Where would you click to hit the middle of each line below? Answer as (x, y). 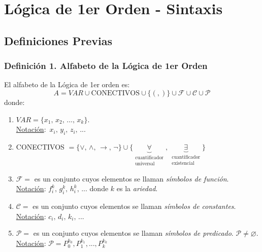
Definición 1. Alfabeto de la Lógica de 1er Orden (106, 66)
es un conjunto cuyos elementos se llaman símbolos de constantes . (134, 206)
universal (145, 164)
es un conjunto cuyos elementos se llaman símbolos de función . (132, 178)
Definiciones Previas (58, 40)
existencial (183, 164)
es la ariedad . (137, 188)
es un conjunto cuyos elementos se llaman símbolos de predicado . (133, 233)
